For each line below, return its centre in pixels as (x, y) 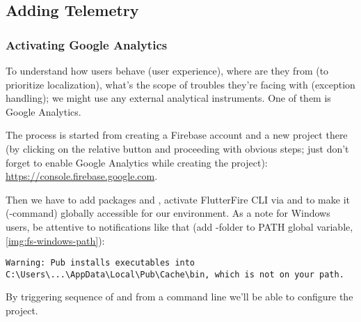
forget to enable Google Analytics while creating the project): (137, 162)
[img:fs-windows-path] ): (55, 240)
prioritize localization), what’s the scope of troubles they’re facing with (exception (180, 84)
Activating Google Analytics (87, 44)
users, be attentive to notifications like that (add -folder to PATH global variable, (179, 226)
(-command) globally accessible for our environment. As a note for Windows (168, 213)
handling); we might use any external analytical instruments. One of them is (168, 98)
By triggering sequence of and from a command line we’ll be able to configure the (179, 297)
